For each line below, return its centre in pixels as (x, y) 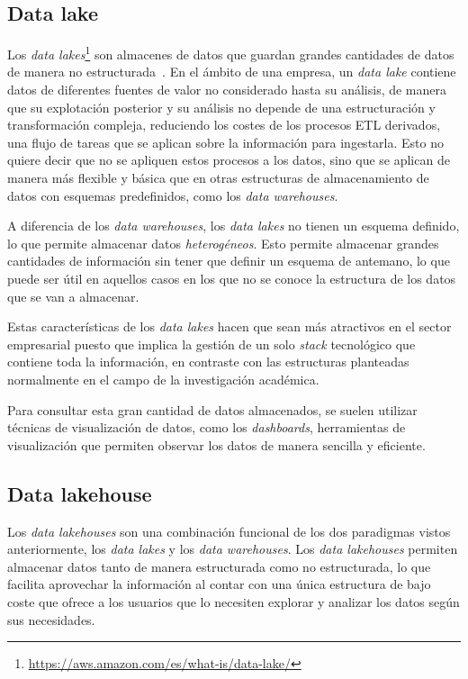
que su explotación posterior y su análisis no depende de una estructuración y (221, 107)
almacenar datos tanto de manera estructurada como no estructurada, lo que (219, 566)
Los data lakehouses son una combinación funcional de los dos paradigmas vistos (229, 531)
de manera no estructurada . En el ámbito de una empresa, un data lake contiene (232, 72)
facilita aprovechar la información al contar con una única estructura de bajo (219, 584)
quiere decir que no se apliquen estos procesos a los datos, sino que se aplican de (229, 160)
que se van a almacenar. (73, 296)
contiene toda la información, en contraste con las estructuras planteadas (208, 362)
